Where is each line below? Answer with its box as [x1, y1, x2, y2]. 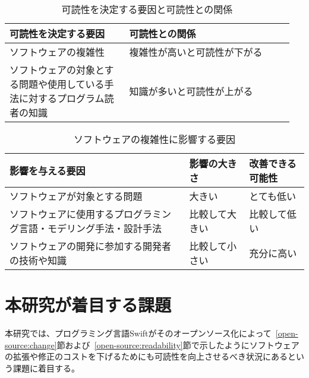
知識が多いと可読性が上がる [129, 84, 253, 98]
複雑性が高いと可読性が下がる [129, 45, 263, 59]
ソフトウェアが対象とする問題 [10, 189, 143, 203]
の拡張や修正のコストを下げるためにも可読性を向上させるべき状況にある [5, 350, 288, 363]
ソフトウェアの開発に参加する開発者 [10, 239, 172, 253]
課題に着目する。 [12, 361, 80, 374]
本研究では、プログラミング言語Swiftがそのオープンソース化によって [5, 327, 272, 339]
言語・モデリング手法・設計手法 [19, 221, 162, 235]
